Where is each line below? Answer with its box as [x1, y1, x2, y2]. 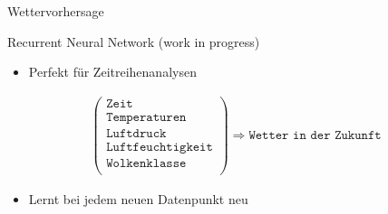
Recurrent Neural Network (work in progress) [7, 32, 260, 51]
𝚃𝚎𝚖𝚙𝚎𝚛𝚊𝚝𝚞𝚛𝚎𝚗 [106, 110, 187, 124]
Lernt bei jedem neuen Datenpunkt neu [28, 190, 248, 209]
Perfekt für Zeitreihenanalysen [28, 62, 197, 81]
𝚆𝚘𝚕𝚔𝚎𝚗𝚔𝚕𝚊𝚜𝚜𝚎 [106, 156, 187, 170]
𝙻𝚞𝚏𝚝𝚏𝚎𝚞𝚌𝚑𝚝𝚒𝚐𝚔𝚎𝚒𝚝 [106, 140, 213, 154]
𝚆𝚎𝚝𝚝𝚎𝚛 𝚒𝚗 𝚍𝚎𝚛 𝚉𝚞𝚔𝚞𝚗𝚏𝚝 [248, 128, 382, 142]
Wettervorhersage [7, 2, 104, 20]
